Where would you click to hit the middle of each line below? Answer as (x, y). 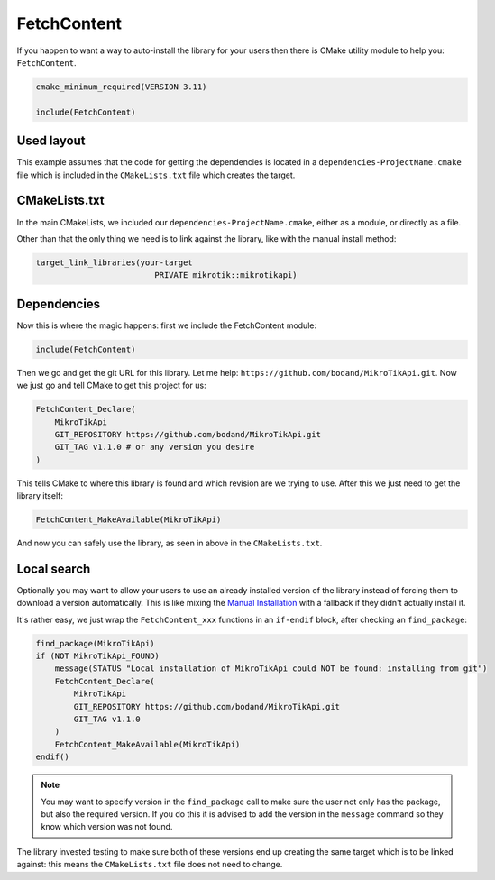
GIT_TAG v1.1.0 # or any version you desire (155, 447)
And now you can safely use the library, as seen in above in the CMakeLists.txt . (170, 543)
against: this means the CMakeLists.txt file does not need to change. (150, 865)
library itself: (40, 496)
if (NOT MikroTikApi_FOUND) (97, 656)
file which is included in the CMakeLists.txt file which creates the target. (156, 175)
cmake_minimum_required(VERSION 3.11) (121, 87)
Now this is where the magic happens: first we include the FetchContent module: (167, 325)
